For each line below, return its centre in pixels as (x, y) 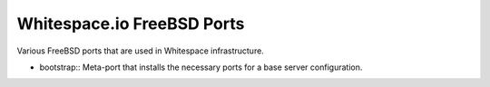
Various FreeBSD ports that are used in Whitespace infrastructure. (141, 51)
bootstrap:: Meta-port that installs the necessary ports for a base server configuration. (201, 67)
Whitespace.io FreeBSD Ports (131, 24)
